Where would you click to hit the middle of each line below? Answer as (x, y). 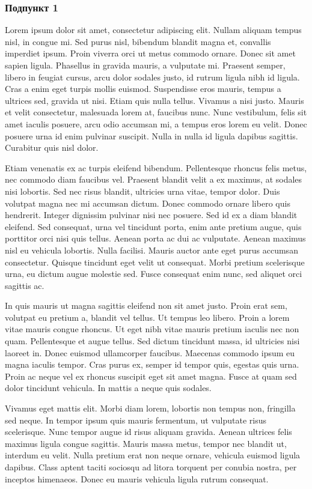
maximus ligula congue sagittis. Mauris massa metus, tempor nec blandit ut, (146, 443)
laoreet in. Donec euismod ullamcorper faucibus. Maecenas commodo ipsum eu (150, 352)
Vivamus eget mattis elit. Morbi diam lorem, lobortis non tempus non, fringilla (150, 408)
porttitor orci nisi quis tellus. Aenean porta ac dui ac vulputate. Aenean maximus (155, 238)
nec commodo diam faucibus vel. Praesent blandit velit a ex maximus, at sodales (154, 179)
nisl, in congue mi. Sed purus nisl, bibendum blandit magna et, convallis (138, 41)
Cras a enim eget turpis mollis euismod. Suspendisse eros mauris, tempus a (143, 89)
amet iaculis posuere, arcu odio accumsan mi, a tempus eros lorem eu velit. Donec (156, 123)
